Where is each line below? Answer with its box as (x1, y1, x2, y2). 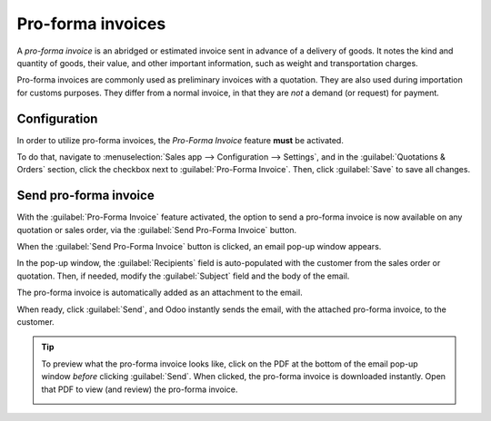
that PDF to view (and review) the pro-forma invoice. (41, 384, 238, 395)
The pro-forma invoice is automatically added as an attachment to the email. (16, 287, 304, 299)
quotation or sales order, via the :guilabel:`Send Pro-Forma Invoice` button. (16, 224, 297, 235)
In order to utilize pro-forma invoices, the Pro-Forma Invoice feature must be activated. (16, 134, 345, 145)
